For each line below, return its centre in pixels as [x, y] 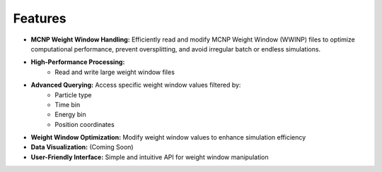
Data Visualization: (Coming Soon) [82, 147]
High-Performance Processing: [78, 62]
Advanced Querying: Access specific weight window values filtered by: [136, 85]
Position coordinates [85, 124]
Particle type [73, 94]
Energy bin [70, 115]
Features [40, 18]
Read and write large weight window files [115, 72]
